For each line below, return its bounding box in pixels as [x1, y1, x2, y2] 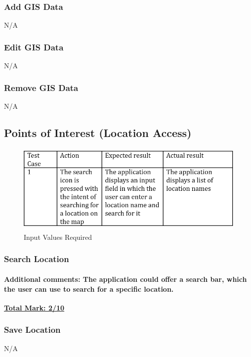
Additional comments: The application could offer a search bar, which [4, 273, 247, 284]
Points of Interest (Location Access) [4, 125, 192, 140]
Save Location [4, 323, 61, 336]
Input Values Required [24, 231, 92, 242]
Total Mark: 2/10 [4, 302, 65, 312]
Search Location [4, 253, 69, 265]
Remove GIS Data [4, 81, 79, 93]
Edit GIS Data [4, 41, 64, 53]
